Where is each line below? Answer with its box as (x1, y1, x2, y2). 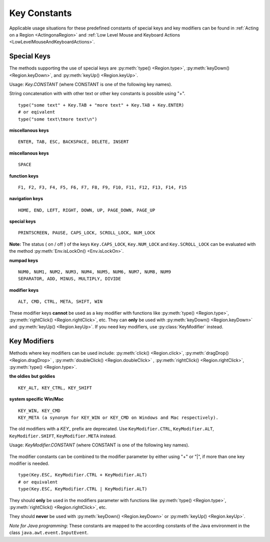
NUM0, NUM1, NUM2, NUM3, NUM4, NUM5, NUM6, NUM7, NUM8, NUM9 (18, 269, 171, 275)
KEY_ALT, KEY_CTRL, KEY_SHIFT (18, 385, 92, 390)
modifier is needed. (9, 460, 49, 466)
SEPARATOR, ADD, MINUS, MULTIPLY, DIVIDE (18, 276, 121, 282)
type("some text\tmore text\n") (18, 116, 97, 122)
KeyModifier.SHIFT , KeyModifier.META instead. (9, 433, 117, 439)
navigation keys (9, 196, 43, 202)
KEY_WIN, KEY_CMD (18, 408, 60, 413)
